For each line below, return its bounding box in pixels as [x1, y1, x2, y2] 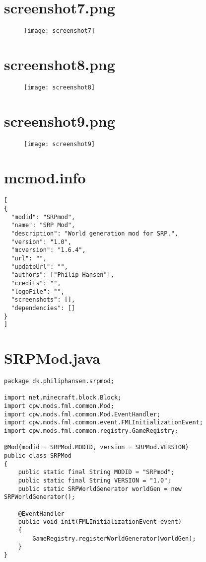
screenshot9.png [4, 110, 115, 131]
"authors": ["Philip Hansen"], [11, 271, 114, 279]
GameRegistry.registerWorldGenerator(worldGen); [32, 535, 196, 542]
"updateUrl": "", [11, 263, 68, 270]
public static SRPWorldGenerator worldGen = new [18, 485, 182, 492]
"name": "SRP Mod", [11, 222, 75, 229]
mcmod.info [4, 167, 86, 187]
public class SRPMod [4, 452, 72, 459]
